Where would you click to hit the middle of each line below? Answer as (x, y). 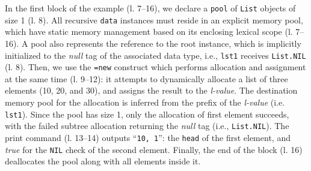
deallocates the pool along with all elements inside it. (103, 161)
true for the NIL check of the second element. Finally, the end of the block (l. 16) (154, 149)
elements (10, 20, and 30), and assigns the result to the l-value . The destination (151, 90)
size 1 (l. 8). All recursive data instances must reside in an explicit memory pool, (154, 19)
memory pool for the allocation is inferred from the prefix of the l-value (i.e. (145, 102)
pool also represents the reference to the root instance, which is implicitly (166, 43)
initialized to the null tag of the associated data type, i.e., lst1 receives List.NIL (155, 55)
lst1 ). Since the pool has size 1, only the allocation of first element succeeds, (147, 114)
